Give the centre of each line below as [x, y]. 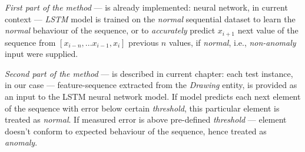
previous [144, 42]
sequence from [30, 42]
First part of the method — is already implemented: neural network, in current [146, 7]
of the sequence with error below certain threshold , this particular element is [142, 108]
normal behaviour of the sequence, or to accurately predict [110, 30]
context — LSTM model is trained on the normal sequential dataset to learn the [150, 18]
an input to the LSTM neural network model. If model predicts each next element [153, 97]
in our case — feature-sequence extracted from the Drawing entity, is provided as [151, 85]
